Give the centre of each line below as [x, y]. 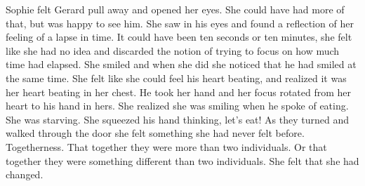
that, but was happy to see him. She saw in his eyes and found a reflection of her [180, 23]
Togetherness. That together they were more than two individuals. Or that [166, 146]
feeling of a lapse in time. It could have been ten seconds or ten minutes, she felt [179, 37]
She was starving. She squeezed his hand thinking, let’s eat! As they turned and [178, 119]
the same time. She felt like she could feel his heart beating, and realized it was [176, 78]
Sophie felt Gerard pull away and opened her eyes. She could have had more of [175, 9]
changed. [25, 174]
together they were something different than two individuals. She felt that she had [182, 160]
